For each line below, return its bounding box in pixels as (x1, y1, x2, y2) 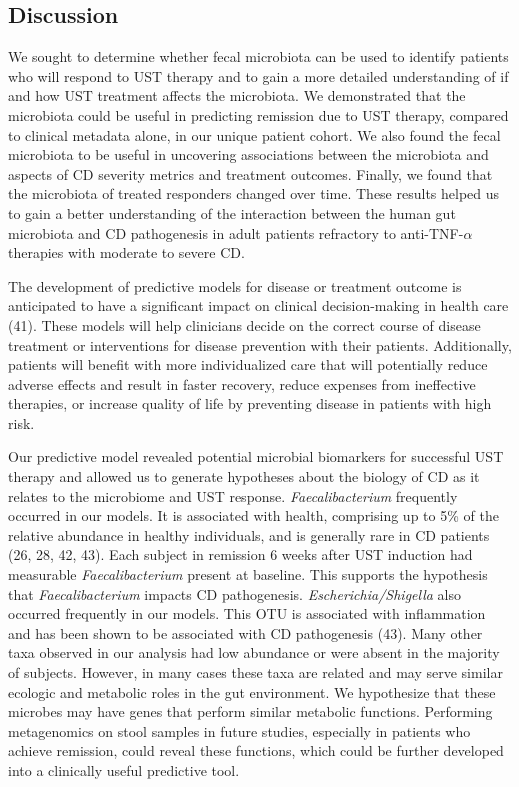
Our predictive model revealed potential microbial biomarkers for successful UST (8, 446, 504, 467)
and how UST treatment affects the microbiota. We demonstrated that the (8, 85, 466, 106)
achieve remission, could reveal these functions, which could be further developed (8, 740, 504, 761)
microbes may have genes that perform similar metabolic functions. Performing (8, 701, 493, 722)
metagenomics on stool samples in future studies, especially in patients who (8, 720, 471, 741)
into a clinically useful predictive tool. (8, 759, 240, 780)
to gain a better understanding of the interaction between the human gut (8, 202, 456, 223)
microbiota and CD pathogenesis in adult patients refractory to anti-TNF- (8, 222, 464, 243)
